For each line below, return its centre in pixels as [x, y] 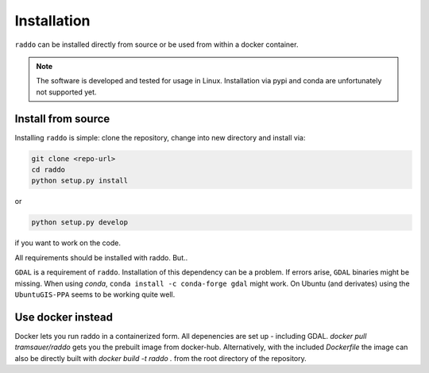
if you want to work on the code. [68, 243]
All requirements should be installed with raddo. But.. [101, 257]
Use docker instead [64, 317]
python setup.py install [80, 181]
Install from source [62, 119]
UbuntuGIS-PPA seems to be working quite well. [95, 294]
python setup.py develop [80, 223]
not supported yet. [66, 92]
